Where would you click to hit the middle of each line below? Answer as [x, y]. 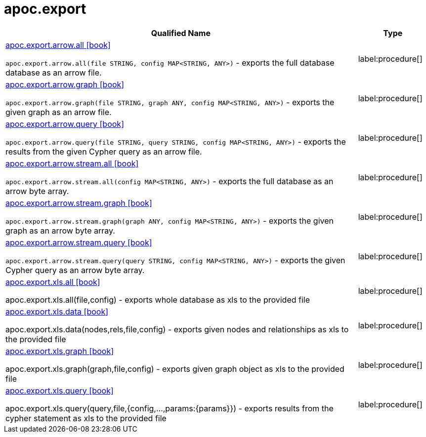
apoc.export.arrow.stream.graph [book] [79, 203]
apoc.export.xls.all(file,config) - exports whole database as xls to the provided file [158, 299]
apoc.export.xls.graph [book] [60, 351]
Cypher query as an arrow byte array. [75, 270]
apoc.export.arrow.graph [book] [65, 84]
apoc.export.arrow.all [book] [58, 45]
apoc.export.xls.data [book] [57, 311]
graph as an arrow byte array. [60, 230]
